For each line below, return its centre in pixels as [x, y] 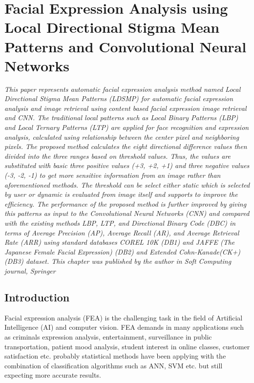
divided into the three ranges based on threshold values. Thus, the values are [118, 156]
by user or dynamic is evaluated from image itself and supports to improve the [121, 194]
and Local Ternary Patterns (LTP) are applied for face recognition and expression [127, 127]
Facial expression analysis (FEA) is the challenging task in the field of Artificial [124, 317]
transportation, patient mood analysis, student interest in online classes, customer [127, 346]
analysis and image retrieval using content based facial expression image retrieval [126, 108]
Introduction [37, 297]
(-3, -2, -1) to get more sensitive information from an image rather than [113, 175]
